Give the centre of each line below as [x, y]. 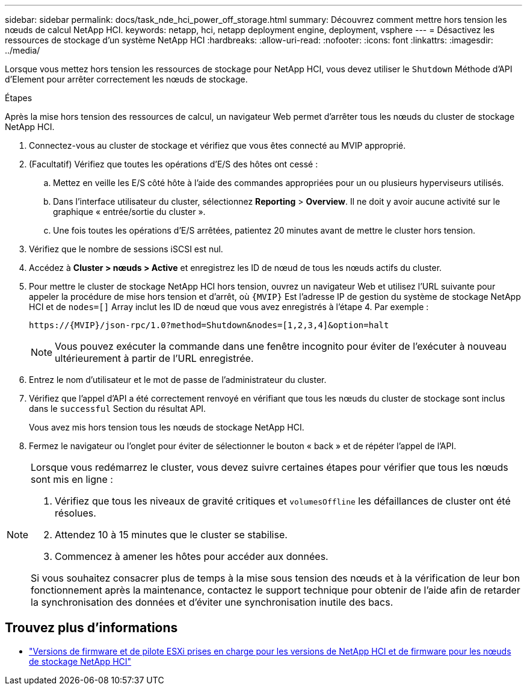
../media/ [23, 50]
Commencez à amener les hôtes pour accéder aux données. [192, 556]
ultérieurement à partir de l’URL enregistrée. [154, 358]
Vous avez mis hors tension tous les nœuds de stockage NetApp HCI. [167, 427]
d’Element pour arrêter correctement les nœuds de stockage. [126, 79]
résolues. [76, 513]
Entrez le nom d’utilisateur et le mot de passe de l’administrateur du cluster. [178, 380]
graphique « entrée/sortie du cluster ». [129, 212]
